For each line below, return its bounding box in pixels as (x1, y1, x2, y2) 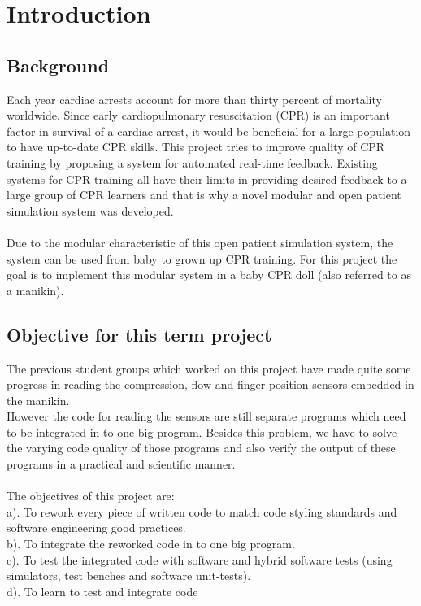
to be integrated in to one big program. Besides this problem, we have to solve (7, 423, 397, 440)
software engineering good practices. (7, 519, 186, 536)
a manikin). (7, 281, 64, 299)
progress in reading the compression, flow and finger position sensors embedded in (7, 376, 414, 393)
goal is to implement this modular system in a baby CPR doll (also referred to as (7, 266, 411, 283)
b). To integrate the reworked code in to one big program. (7, 535, 295, 552)
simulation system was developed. (7, 202, 174, 219)
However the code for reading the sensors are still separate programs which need (7, 408, 406, 425)
